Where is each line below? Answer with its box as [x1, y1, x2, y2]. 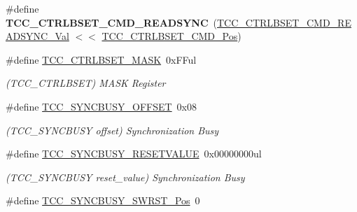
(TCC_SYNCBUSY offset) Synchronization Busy [6, 122, 219, 137]
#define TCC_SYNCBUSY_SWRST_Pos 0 [6, 193, 200, 208]
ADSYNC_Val [6, 29, 69, 43]
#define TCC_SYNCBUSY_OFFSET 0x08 [6, 99, 197, 113]
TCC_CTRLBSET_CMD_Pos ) [101, 29, 241, 43]
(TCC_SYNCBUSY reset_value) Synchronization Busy [6, 169, 245, 184]
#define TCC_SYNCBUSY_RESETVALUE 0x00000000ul [6, 146, 262, 161]
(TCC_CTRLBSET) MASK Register [6, 76, 166, 90]
